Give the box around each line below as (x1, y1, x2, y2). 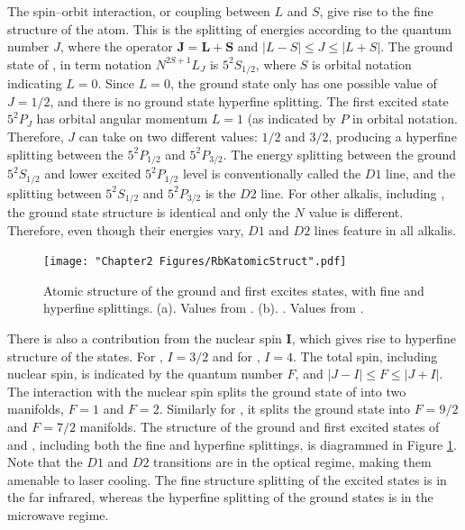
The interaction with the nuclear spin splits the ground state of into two (7, 381, 406, 400)
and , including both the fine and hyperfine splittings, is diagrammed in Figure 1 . (7, 434, 457, 453)
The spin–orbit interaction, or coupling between (7, 2, 270, 20)
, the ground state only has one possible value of (169, 74, 437, 93)
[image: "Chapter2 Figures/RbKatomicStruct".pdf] (43, 255, 347, 269)
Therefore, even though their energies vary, (7, 220, 244, 239)
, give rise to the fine (319, 2, 433, 20)
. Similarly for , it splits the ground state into (159, 399, 411, 418)
